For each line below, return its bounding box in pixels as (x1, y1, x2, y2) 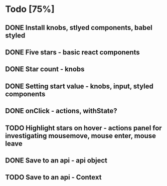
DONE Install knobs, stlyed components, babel (5, 23, 153, 32)
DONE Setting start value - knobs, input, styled (5, 82, 154, 90)
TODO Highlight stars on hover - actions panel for (5, 124, 162, 132)
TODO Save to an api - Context (5, 173, 102, 182)
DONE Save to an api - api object (5, 156, 108, 165)
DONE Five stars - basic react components (5, 48, 140, 56)
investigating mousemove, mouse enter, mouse (5, 131, 156, 140)
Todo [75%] (5, 3, 55, 15)
